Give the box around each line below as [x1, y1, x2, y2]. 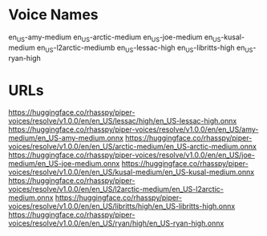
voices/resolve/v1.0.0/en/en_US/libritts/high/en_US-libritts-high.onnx [8, 201, 236, 211]
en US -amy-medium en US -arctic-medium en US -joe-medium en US [8, 32, 221, 43]
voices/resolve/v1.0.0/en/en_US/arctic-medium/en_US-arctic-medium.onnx [8, 142, 257, 152]
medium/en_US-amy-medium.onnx [8, 133, 124, 143]
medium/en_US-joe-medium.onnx [8, 159, 120, 169]
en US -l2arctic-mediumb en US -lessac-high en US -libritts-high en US [36, 43, 253, 54]
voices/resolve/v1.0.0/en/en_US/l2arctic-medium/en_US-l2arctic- [8, 185, 225, 194]
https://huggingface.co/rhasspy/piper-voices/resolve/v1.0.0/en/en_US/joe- [8, 150, 255, 160]
